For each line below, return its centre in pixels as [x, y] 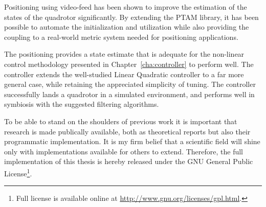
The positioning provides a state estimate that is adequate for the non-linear [124, 54]
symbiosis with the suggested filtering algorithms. [82, 104]
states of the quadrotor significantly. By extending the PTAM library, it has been [131, 17]
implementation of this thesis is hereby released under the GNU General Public [129, 161]
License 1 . [18, 172]
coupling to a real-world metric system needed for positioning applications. [121, 37]
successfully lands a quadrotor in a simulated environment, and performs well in [129, 94]
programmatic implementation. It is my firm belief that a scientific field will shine [132, 141]
